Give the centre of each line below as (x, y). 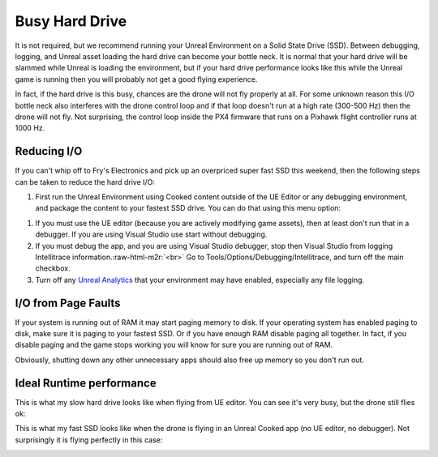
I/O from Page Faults (68, 303)
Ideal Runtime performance (86, 383)
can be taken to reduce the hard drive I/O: (85, 182)
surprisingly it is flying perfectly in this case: (89, 440)
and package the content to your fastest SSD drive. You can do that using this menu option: (188, 208)
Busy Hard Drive (71, 21)
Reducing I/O (49, 151)
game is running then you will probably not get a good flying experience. (136, 79)
